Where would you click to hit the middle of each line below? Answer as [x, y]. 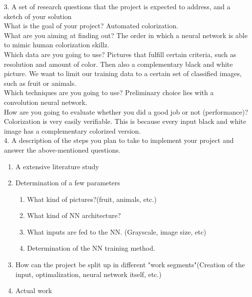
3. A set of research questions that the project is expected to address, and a [117, 6]
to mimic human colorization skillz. [57, 45]
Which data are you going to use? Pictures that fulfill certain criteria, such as [120, 54]
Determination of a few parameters [68, 183]
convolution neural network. [46, 102]
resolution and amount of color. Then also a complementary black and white [118, 64]
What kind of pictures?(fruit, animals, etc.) [92, 199]
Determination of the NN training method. [91, 248]
